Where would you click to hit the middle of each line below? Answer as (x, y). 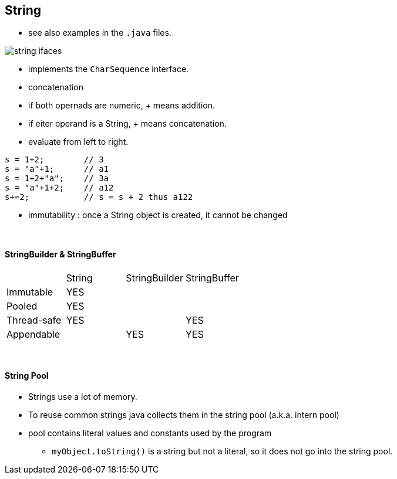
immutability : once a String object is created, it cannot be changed (158, 215)
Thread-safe (34, 320)
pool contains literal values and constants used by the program (150, 433)
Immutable (30, 292)
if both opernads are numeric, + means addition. (122, 106)
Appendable (33, 334)
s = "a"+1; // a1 (57, 169)
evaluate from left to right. (78, 142)
